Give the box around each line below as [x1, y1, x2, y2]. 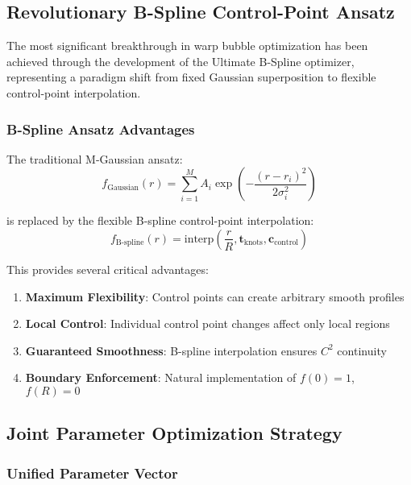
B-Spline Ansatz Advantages [6, 118, 195, 139]
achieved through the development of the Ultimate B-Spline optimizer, [6, 52, 355, 69]
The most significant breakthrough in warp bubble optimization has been [6, 37, 368, 54]
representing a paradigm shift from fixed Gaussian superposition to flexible [6, 68, 376, 85]
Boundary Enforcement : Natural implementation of [25, 369, 297, 386]
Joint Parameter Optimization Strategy [6, 421, 342, 446]
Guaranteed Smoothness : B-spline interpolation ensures [25, 342, 318, 359]
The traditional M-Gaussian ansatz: [6, 150, 183, 167]
